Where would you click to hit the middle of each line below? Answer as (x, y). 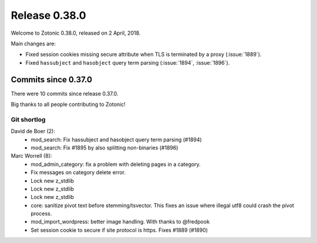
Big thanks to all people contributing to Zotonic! (68, 104)
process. (41, 214)
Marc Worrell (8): (31, 156)
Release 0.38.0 (48, 15)
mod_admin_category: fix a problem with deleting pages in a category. (116, 164)
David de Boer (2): (33, 131)
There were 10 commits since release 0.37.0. (65, 94)
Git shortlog (28, 119)
